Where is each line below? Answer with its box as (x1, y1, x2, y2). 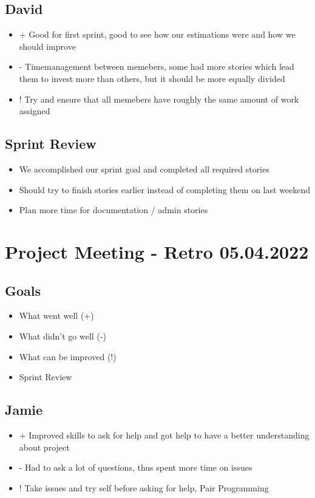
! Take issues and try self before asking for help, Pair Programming (19, 481, 269, 494)
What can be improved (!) (19, 350, 117, 363)
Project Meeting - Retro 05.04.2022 (5, 239, 309, 264)
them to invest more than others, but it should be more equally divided (19, 72, 285, 84)
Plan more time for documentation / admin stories (19, 203, 208, 216)
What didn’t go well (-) (19, 329, 106, 342)
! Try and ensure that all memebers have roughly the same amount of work (19, 92, 299, 105)
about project (19, 440, 70, 453)
